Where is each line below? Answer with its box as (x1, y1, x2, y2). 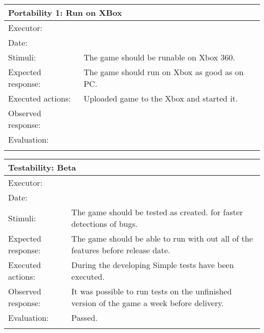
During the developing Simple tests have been (71, 259, 234, 271)
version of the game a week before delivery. (71, 297, 224, 309)
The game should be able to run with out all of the (71, 232, 253, 244)
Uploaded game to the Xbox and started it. (83, 92, 238, 104)
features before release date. (71, 244, 171, 256)
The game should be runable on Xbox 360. (83, 51, 236, 63)
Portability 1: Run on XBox (8, 7, 122, 18)
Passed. (71, 312, 98, 323)
